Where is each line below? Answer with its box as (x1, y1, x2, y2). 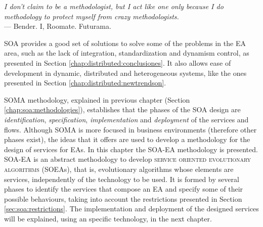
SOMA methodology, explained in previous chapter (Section (4, 94, 190, 105)
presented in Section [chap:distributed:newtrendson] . (4, 77, 166, 88)
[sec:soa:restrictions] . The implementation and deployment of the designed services (4, 203, 259, 214)
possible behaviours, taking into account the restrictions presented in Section (4, 193, 242, 204)
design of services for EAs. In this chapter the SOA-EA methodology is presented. (4, 144, 258, 154)
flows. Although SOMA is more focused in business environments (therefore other (4, 124, 257, 134)
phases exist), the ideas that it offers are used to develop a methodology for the (4, 134, 250, 145)
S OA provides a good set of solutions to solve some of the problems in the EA (4, 37, 246, 48)
